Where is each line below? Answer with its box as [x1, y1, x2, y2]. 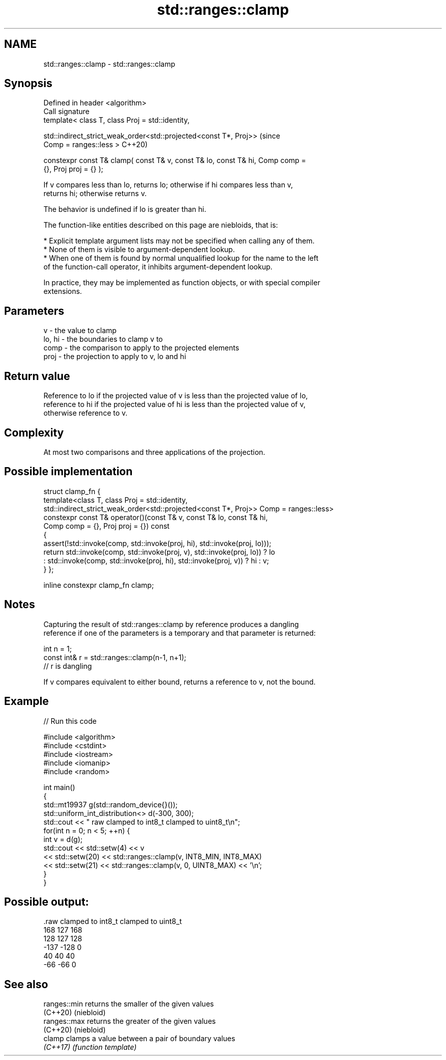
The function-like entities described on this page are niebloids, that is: [43, 221, 278, 230]
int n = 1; [43, 644, 72, 653]
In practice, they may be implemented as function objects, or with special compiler [43, 278, 320, 287]
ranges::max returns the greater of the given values [43, 1017, 216, 1026]
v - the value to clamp [43, 326, 117, 335]
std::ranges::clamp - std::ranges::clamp [43, 59, 176, 68]
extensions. [43, 287, 82, 296]
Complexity [4, 426, 64, 439]
